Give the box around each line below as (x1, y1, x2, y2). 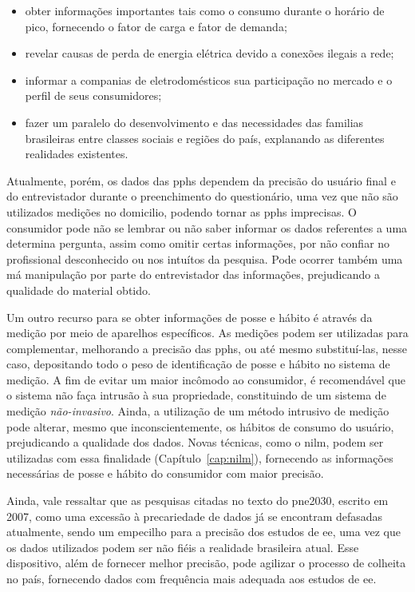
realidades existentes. (25, 145, 128, 162)
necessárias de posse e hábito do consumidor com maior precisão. (6, 465, 324, 482)
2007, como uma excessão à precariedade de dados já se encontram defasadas (6, 507, 383, 524)
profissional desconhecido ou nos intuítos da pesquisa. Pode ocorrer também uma (6, 250, 403, 267)
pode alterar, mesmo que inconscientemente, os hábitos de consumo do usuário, (6, 418, 394, 435)
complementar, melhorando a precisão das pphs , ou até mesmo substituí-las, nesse (6, 340, 408, 356)
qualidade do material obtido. (6, 281, 151, 298)
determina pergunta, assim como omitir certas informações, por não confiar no (6, 235, 390, 252)
